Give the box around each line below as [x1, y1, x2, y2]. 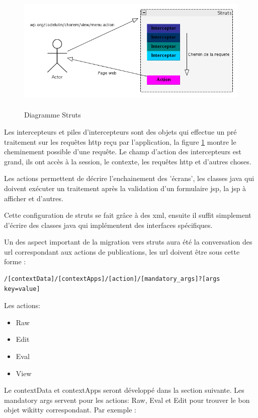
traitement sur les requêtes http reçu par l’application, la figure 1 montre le [4, 136, 236, 147]
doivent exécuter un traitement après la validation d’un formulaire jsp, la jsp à [4, 183, 246, 193]
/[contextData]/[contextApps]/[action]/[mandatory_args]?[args [4, 275, 220, 283]
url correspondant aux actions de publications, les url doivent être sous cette [4, 246, 240, 257]
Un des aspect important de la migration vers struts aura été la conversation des [4, 236, 252, 247]
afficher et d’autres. [4, 193, 63, 203]
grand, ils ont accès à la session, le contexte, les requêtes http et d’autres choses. [4, 156, 251, 166]
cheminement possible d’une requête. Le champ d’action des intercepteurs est [4, 146, 241, 157]
